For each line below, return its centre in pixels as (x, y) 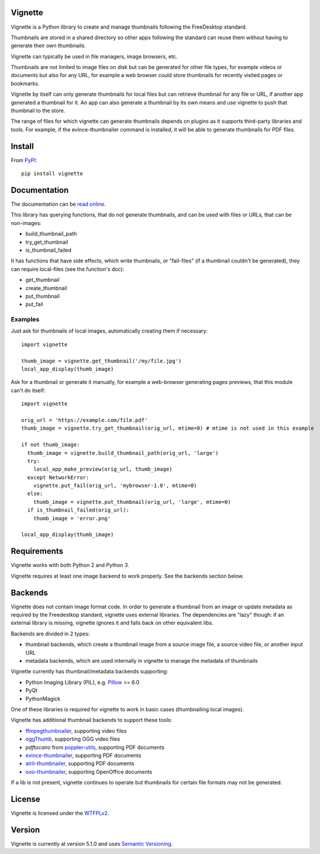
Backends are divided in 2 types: (50, 634)
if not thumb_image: (51, 445)
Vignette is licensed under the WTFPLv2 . (60, 813)
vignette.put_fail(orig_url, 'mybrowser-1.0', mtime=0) (115, 486)
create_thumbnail (46, 288)
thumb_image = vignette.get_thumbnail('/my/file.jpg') (101, 361)
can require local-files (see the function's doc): (68, 269)
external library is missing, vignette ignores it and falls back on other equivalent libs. (112, 623)
